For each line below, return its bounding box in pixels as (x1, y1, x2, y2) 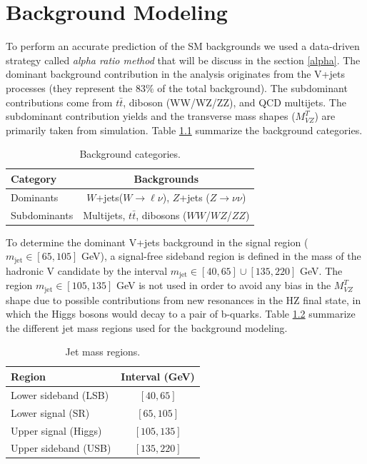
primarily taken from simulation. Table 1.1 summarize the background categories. (6, 122, 363, 137)
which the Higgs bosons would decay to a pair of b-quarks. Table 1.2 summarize (6, 306, 356, 321)
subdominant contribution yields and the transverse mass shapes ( (6, 109, 296, 123)
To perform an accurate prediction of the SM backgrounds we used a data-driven (6, 39, 360, 54)
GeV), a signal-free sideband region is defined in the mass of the (81, 248, 361, 263)
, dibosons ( (136, 207, 187, 222)
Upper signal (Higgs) (11, 423, 102, 438)
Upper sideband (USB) (11, 440, 111, 455)
